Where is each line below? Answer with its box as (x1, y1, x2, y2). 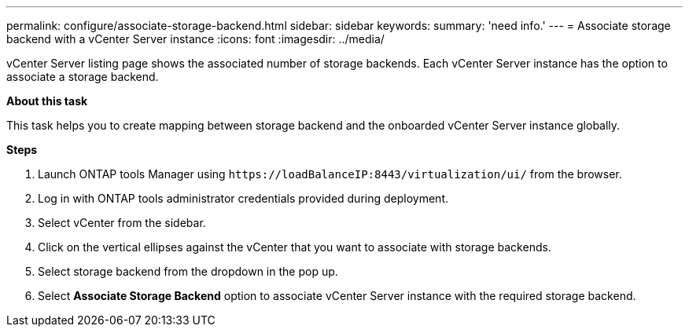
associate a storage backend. (6, 70, 159, 83)
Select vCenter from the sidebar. (38, 216, 206, 229)
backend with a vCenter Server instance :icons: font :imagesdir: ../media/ (6, 32, 385, 46)
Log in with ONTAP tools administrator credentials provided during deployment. (38, 192, 448, 205)
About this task (6, 94, 88, 108)
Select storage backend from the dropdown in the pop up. (38, 265, 338, 278)
